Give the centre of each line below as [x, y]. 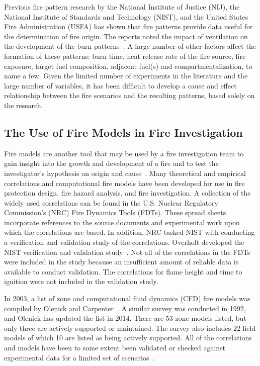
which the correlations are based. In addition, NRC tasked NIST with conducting [129, 232]
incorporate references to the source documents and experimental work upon [122, 222]
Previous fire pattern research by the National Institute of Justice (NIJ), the [122, 7]
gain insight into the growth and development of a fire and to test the [111, 163]
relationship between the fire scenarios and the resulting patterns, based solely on [129, 95]
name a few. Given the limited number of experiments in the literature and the [126, 76]
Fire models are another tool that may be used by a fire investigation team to [124, 153]
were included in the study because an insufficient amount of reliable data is [121, 262]
